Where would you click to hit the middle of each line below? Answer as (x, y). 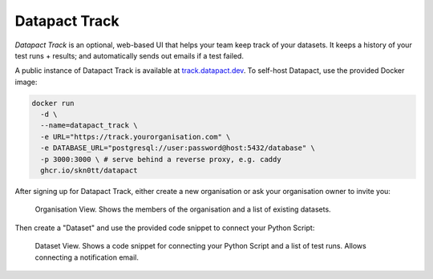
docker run (53, 103)
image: (26, 82)
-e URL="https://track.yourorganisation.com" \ (136, 137)
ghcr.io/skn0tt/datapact (89, 171)
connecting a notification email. (87, 257)
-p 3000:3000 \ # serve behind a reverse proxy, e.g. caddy (161, 159)
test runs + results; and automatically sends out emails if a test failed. (129, 55)
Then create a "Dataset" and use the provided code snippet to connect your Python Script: (165, 228)
